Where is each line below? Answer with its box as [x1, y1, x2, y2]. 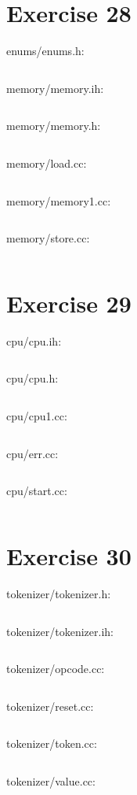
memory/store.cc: [6, 230, 90, 246]
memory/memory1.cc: [6, 192, 111, 209]
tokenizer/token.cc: [6, 735, 97, 752]
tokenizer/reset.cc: [6, 697, 94, 714]
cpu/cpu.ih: [6, 332, 62, 349]
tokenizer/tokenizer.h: [6, 585, 111, 601]
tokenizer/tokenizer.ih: [6, 623, 114, 639]
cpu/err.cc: [6, 445, 59, 461]
